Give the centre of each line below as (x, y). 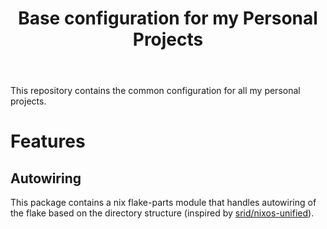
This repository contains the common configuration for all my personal (155, 91)
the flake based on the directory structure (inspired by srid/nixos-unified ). (162, 213)
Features (48, 141)
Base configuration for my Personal (168, 18)
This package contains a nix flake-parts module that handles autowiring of (163, 203)
